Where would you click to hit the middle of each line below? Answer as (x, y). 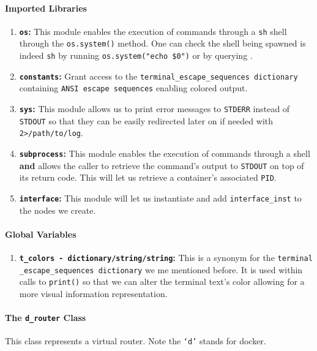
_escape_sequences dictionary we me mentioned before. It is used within (161, 269)
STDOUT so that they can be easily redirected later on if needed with (146, 120)
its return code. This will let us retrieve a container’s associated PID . (148, 177)
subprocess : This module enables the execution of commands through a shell (165, 153)
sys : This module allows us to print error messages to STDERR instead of (155, 109)
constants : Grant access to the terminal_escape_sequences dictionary (158, 76)
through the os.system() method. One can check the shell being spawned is (162, 43)
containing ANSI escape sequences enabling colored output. (133, 88)
